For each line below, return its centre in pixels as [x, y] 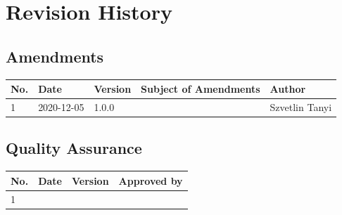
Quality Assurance [74, 148]
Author [288, 89]
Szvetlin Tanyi [301, 106]
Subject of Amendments [201, 89]
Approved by [151, 180]
